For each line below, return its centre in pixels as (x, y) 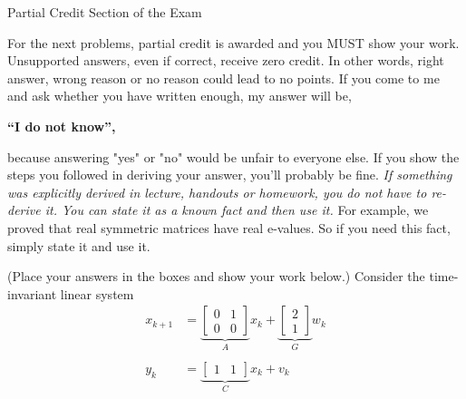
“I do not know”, (62, 126)
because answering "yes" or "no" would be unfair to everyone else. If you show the (233, 156)
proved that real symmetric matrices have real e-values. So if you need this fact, (229, 227)
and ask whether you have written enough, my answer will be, (180, 96)
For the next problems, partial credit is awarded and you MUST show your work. (233, 42)
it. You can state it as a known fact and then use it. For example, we (237, 210)
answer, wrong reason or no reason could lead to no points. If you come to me (223, 78)
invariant (32, 293)
